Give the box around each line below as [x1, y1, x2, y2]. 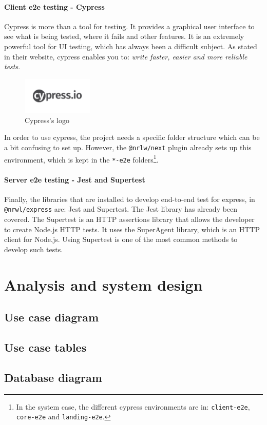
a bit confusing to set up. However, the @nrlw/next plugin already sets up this [4, 141, 252, 152]
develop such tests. [4, 244, 63, 254]
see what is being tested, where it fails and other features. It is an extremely [4, 31, 244, 42]
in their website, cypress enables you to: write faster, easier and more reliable [4, 51, 247, 62]
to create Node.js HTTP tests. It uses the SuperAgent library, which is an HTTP [4, 224, 260, 234]
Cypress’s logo [25, 114, 69, 125]
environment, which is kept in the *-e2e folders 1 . [4, 152, 159, 165]
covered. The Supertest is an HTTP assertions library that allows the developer [4, 214, 255, 224]
